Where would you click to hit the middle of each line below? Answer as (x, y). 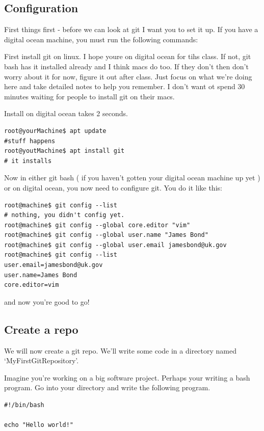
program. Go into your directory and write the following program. (107, 387)
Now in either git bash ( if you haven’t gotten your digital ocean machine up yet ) (132, 178)
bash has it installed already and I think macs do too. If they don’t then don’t (126, 66)
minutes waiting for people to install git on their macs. (89, 96)
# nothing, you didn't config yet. (64, 215)
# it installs (28, 161)
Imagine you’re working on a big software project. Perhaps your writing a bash (127, 377)
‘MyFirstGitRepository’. (42, 360)
